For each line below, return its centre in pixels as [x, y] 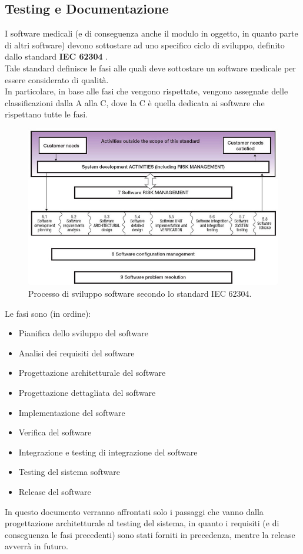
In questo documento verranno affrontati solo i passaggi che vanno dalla [134, 511]
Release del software [55, 492]
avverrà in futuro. [36, 546]
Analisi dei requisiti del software [76, 353]
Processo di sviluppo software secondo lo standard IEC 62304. [140, 294]
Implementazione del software [72, 412]
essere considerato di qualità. [57, 79]
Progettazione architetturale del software [92, 373]
